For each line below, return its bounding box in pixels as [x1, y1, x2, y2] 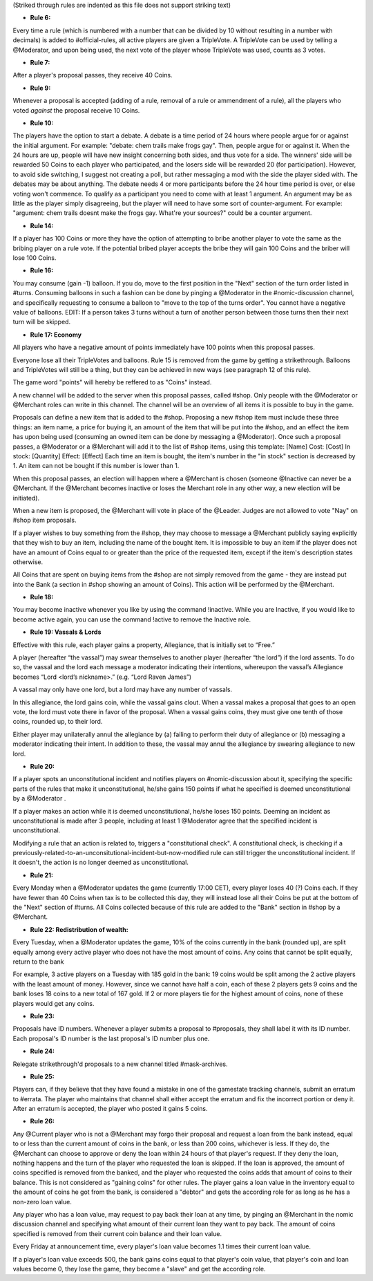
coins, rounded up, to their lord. [12, 718, 103, 726]
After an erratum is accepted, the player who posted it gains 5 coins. [12, 1105, 208, 1113]
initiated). [12, 494, 40, 502]
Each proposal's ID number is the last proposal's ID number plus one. [12, 1034, 210, 1042]
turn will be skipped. [12, 318, 71, 326]
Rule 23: [30, 1011, 55, 1020]
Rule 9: [30, 84, 51, 92]
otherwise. [12, 557, 44, 566]
